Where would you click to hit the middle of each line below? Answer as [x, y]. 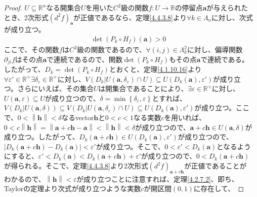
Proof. [13, 7]
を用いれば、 [185, 117]
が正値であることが [215, 165]
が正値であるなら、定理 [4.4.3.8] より [130, 17]
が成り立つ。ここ [222, 108]
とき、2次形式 [26, 17]
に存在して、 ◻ [219, 188]
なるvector [78, 117]
